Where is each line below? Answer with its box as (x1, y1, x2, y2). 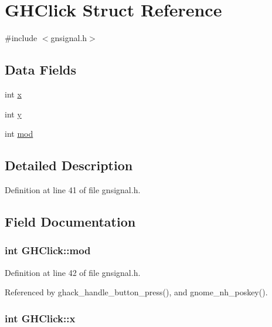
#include (5, 32, 38, 44)
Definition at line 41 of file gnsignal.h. (5, 183, 141, 195)
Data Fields (5, 60, 77, 79)
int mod (5, 127, 33, 140)
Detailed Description (5, 156, 133, 174)
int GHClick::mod (5, 243, 91, 258)
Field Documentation (5, 212, 136, 230)
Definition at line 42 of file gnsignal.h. (5, 266, 141, 278)
